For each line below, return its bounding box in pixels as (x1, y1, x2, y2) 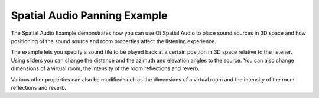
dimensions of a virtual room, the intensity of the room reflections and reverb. (11, 65, 200, 72)
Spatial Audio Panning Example (11, 9, 168, 22)
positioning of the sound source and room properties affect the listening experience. (11, 37, 217, 44)
